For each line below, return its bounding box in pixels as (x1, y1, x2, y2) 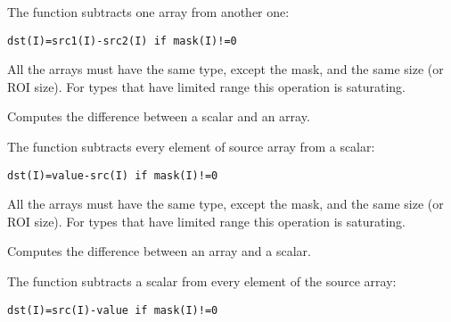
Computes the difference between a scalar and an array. (7, 107, 310, 126)
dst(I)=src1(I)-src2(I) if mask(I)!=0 (7, 34, 237, 47)
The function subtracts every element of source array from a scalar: (7, 137, 375, 156)
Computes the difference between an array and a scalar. (7, 242, 311, 260)
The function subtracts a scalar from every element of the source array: (7, 272, 397, 291)
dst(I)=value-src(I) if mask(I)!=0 (7, 169, 218, 182)
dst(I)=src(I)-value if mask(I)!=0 (7, 303, 218, 317)
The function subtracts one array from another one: (7, 3, 290, 21)
